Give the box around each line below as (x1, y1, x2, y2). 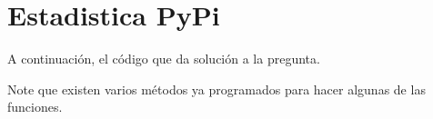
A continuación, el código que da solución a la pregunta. (7, 49, 320, 68)
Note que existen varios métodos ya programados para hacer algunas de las (7, 79, 426, 98)
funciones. (7, 97, 63, 116)
